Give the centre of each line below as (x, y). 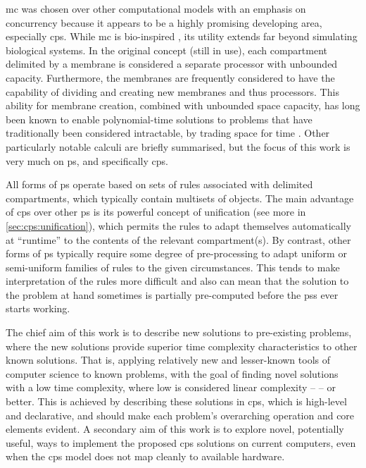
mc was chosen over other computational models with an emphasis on (156, 8)
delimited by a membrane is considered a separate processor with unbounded (172, 64)
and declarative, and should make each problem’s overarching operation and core (180, 415)
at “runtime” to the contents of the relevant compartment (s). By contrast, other (178, 239)
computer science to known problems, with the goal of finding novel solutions (172, 373)
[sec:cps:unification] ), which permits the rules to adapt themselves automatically (178, 225)
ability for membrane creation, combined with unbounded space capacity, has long (183, 105)
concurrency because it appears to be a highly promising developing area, (164, 22)
